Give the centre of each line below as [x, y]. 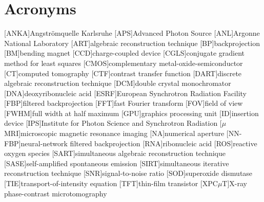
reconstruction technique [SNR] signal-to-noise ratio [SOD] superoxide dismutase [128, 173]
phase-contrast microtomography [56, 193]
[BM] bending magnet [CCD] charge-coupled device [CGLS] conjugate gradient [125, 53]
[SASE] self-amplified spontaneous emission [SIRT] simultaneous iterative [117, 163]
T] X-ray [235, 183]
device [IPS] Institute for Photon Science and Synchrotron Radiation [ [113, 123]
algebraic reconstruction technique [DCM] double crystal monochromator [118, 83]
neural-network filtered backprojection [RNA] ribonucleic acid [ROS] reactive [139, 143]
